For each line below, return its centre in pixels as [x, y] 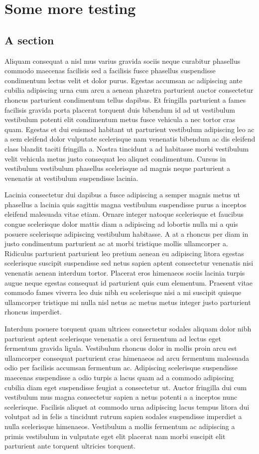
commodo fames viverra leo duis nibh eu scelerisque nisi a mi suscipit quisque [123, 292]
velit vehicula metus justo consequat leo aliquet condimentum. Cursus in [115, 158]
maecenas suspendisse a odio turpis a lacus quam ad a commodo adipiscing [119, 377]
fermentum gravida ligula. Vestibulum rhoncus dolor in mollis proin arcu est [121, 348]
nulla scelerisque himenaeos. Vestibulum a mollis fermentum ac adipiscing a [120, 426]
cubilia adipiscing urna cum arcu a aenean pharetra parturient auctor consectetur [129, 90]
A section [29, 40]
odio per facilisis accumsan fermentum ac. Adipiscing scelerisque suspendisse [121, 368]
